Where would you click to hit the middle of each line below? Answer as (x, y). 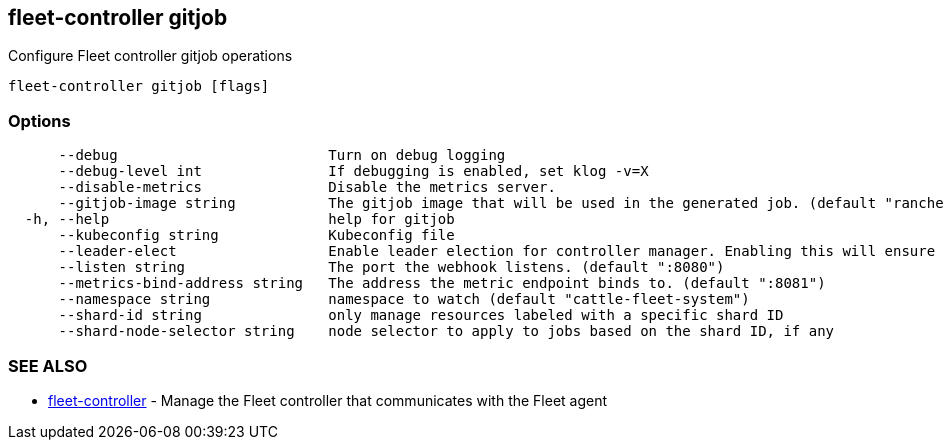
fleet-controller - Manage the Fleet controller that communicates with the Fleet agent (328, 400)
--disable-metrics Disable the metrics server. (307, 187)
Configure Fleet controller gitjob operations (150, 56)
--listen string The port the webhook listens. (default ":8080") (391, 267)
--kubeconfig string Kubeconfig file (256, 235)
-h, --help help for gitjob (239, 219)
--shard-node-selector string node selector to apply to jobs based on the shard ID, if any (446, 331)
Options (39, 120)
